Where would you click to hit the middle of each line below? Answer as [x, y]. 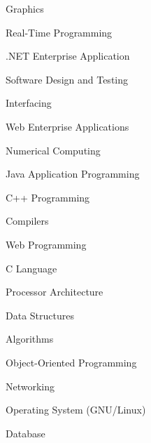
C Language [31, 268]
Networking [30, 386]
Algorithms [30, 339]
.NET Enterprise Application [68, 56]
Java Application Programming [73, 174]
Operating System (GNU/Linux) [76, 410]
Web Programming [46, 244]
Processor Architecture [55, 292]
